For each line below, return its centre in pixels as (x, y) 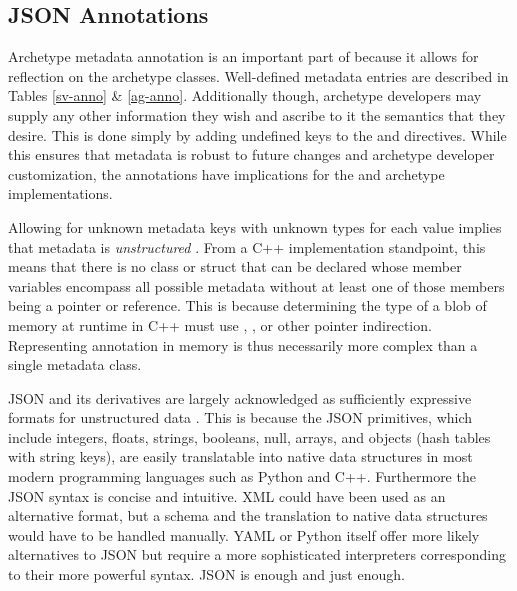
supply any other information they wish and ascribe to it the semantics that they (257, 114)
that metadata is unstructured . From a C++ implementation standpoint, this (247, 246)
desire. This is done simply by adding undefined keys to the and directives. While (257, 134)
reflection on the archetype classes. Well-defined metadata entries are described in (258, 75)
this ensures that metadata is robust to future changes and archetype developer (251, 154)
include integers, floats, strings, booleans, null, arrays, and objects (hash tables (249, 436)
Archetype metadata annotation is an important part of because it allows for (243, 56)
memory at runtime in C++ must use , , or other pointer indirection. (220, 324)
